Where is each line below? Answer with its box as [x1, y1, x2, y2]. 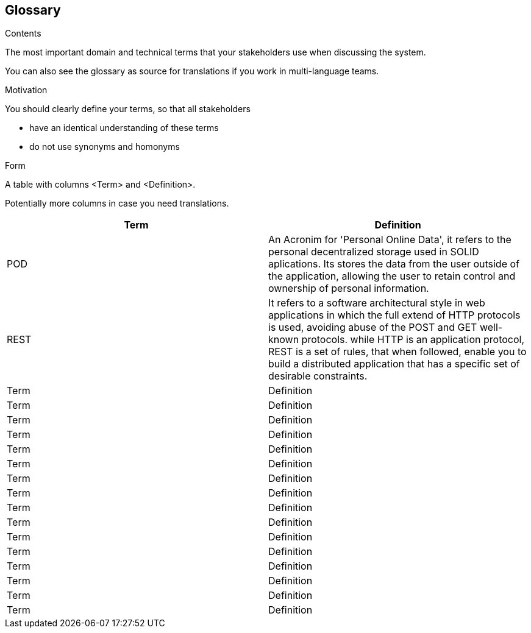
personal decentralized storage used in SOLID [268, 246, 479, 258]
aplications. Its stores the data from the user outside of [268, 258, 519, 271]
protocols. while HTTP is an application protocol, [301, 333, 525, 346]
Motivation [5, 85, 48, 96]
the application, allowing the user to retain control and [268, 270, 516, 283]
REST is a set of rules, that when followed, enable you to [268, 345, 527, 358]
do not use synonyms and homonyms [29, 141, 180, 152]
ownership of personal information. [268, 282, 429, 295]
